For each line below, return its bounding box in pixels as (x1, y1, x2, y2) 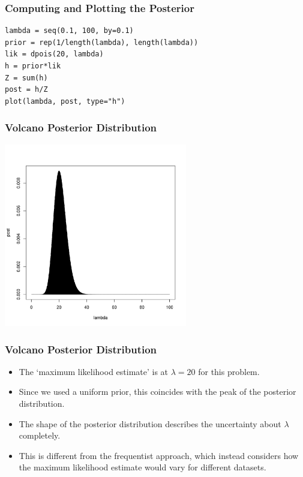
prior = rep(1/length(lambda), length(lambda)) (5, 38, 199, 47)
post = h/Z (5, 85, 48, 94)
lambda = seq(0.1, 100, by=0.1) (5, 26, 134, 35)
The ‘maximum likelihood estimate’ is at (19, 365, 169, 377)
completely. (19, 429, 61, 442)
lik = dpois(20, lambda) (5, 50, 104, 59)
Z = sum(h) (5, 73, 48, 82)
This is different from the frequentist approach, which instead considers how (19, 449, 299, 461)
